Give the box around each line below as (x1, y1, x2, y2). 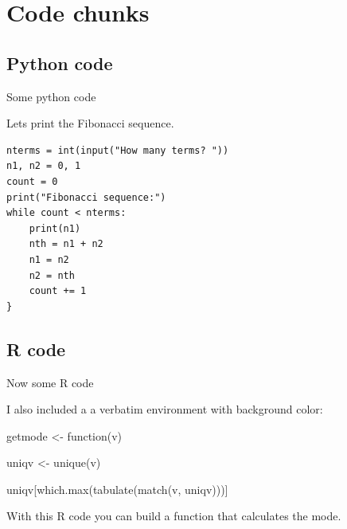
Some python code (6, 88, 96, 104)
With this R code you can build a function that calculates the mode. (6, 507, 341, 524)
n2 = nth (29, 269, 75, 281)
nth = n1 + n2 (29, 238, 103, 250)
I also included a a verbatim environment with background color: (6, 401, 323, 417)
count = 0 (6, 175, 58, 187)
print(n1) (29, 222, 81, 234)
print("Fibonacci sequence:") (6, 191, 166, 203)
